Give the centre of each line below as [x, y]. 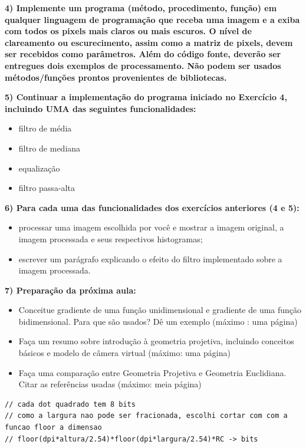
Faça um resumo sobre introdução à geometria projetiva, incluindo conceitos [156, 341]
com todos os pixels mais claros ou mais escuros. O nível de [128, 31]
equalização [39, 168]
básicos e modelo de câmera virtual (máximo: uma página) [124, 353]
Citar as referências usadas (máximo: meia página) [110, 384]
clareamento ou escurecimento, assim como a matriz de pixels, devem [149, 42]
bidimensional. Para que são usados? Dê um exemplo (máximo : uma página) [158, 321]
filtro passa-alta [47, 188]
